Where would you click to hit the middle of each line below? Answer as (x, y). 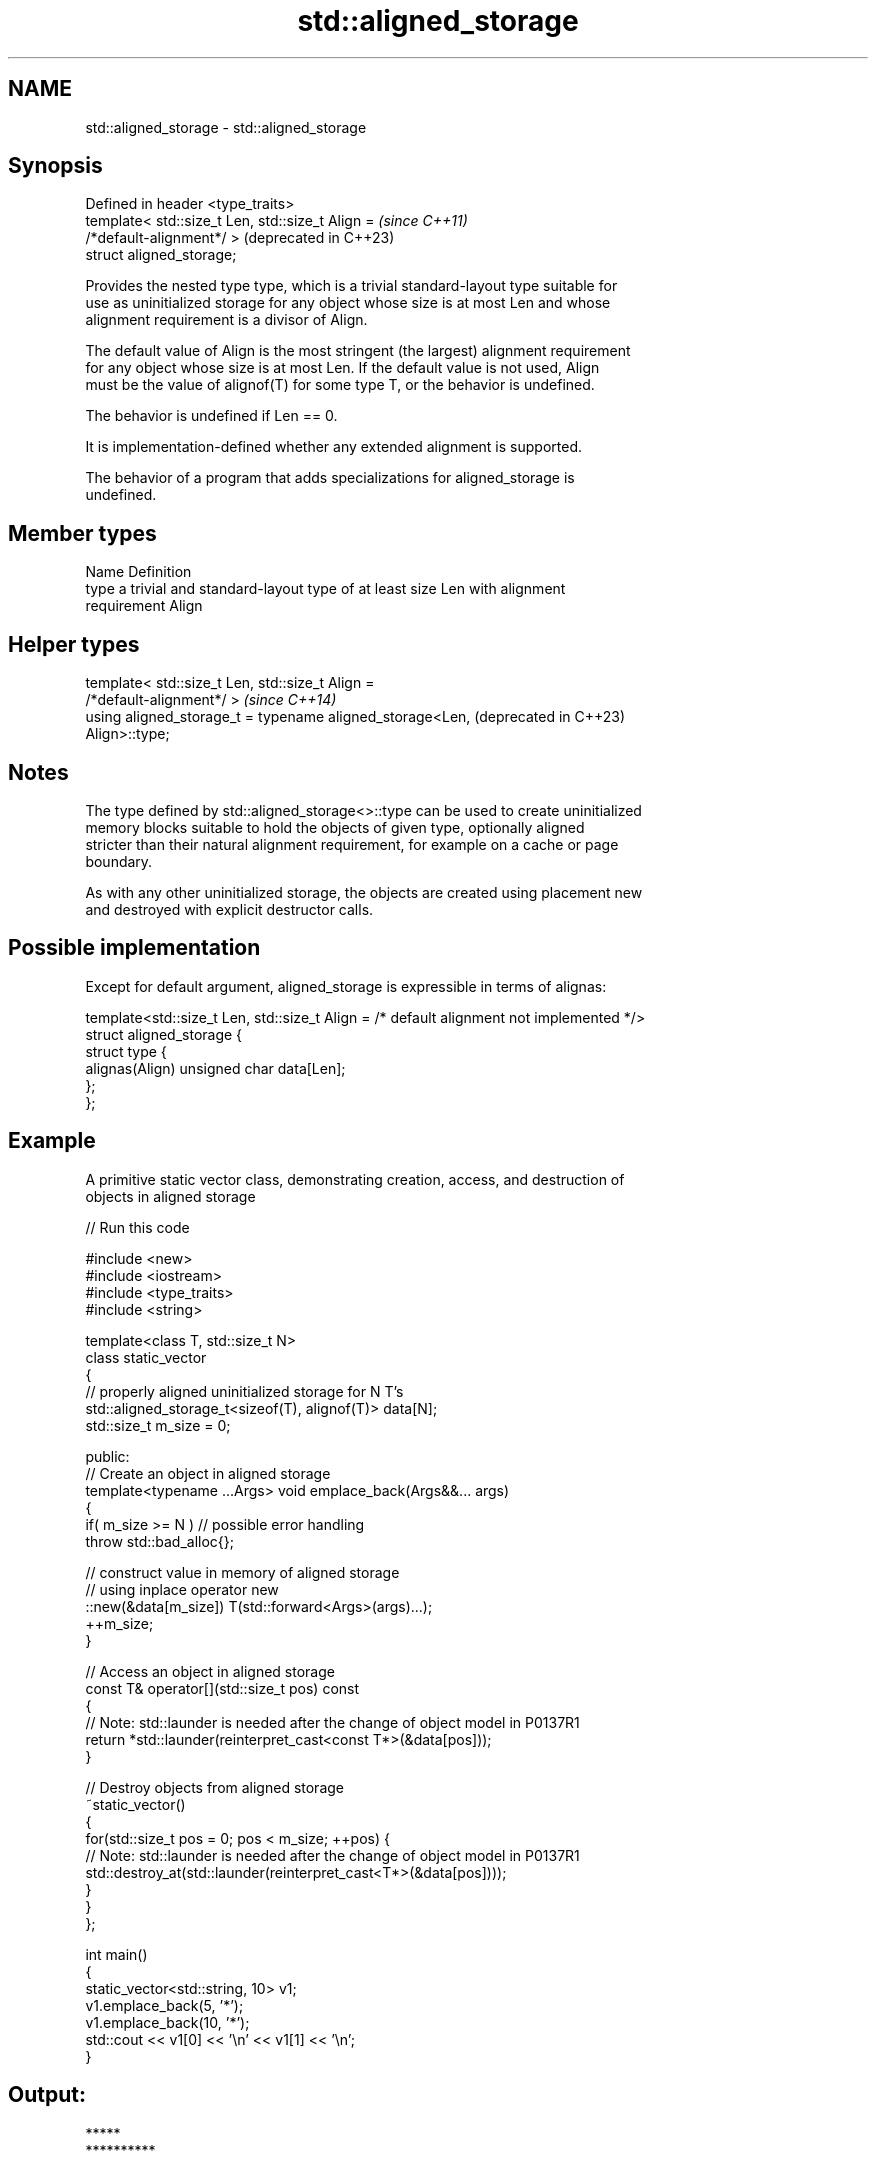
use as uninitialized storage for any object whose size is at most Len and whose (348, 303)
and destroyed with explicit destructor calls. (229, 909)
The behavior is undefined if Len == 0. (211, 416)
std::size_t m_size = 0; (158, 1425)
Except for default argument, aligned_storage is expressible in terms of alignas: (346, 986)
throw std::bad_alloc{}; (160, 1541)
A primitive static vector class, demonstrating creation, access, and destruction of (355, 1179)
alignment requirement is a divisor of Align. (226, 320)
